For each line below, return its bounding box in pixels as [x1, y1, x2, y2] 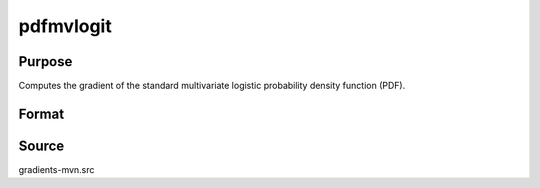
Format [18, 105, 65, 122]
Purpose [18, 53, 73, 70]
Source [18, 137, 65, 154]
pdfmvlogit [18, 15, 112, 37]
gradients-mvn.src [18, 163, 95, 175]
